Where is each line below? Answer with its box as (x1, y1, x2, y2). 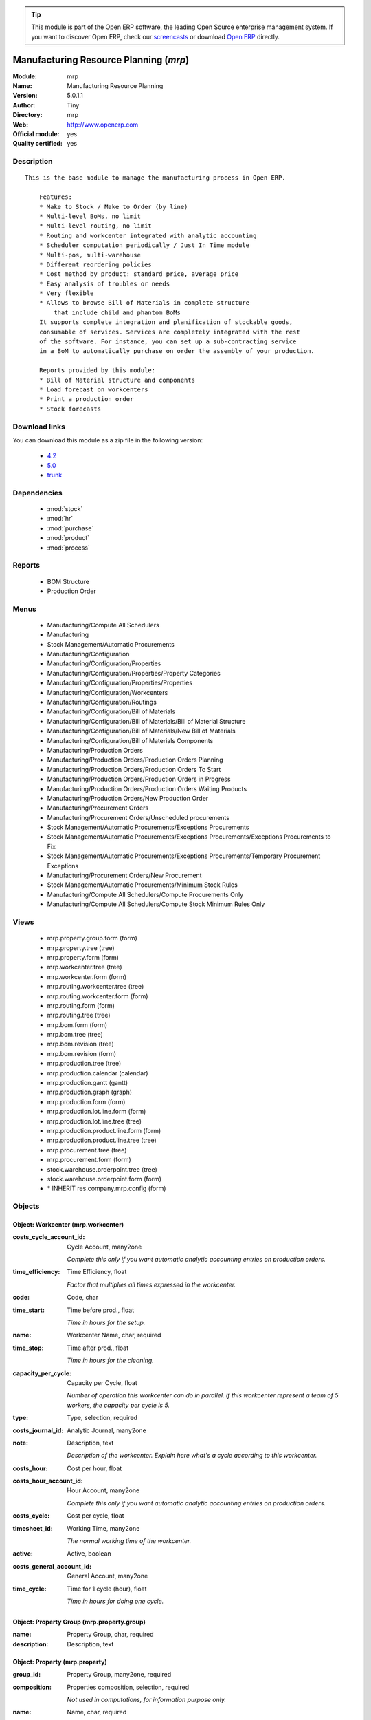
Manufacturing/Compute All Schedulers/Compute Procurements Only (47, 890, 244, 899)
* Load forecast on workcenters (38, 385, 148, 394)
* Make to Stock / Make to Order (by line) (38, 203, 188, 211)
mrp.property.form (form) (47, 953, 120, 961)
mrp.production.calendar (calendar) (47, 1068, 148, 1077)
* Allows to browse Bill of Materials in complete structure (38, 299, 250, 307)
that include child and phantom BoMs (54, 308, 181, 316)
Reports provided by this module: (38, 367, 156, 374)
